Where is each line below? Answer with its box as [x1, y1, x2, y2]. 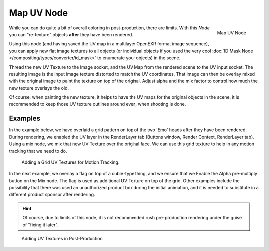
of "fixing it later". [22, 222, 59, 228]
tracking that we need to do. [9, 148, 67, 154]
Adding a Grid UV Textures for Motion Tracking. [21, 159, 120, 165]
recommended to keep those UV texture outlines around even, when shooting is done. [9, 101, 186, 107]
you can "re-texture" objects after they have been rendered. [9, 31, 133, 37]
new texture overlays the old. [9, 85, 69, 91]
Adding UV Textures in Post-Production [21, 236, 103, 242]
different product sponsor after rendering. [9, 192, 95, 198]
